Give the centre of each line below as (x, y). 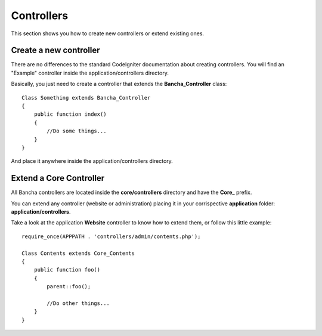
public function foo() (67, 270)
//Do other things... (78, 303)
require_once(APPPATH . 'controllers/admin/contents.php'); (111, 236)
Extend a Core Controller (58, 178)
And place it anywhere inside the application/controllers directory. (92, 161)
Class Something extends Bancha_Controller (86, 98)
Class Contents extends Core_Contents (78, 253)
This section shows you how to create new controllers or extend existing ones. (108, 33)
